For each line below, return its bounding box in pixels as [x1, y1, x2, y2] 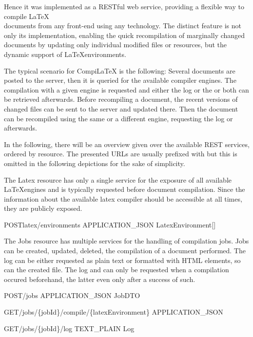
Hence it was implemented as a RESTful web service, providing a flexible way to [4, 1, 244, 11]
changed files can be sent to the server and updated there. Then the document [4, 103, 238, 113]
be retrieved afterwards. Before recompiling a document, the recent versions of [4, 94, 238, 104]
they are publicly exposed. [4, 203, 82, 213]
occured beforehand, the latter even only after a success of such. [4, 274, 195, 284]
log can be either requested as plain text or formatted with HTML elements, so [4, 255, 241, 265]
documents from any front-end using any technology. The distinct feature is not [4, 20, 241, 31]
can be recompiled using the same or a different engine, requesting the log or [4, 113, 233, 123]
